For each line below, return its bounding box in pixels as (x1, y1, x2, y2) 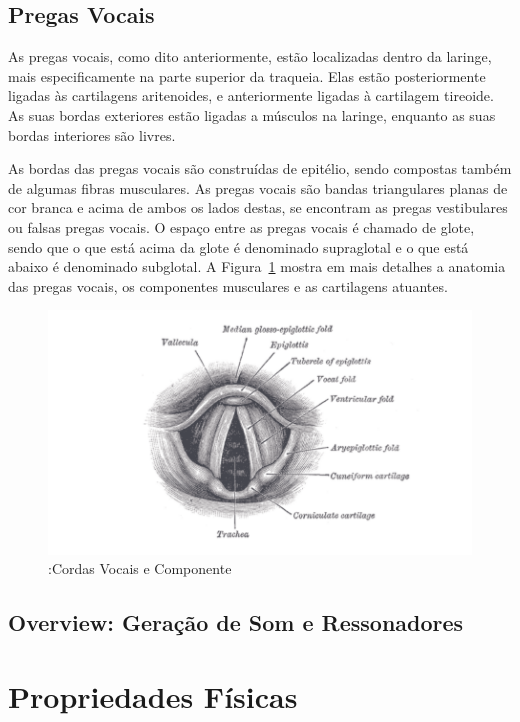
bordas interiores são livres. (8, 124, 176, 145)
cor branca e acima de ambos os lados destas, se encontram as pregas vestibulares (8, 197, 508, 218)
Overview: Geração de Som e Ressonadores (8, 607, 464, 638)
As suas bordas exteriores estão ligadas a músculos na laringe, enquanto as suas (8, 104, 496, 125)
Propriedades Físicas (8, 675, 298, 716)
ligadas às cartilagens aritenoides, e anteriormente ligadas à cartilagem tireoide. (8, 85, 494, 106)
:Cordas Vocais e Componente (48, 558, 232, 579)
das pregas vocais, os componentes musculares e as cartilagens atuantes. (8, 275, 448, 296)
